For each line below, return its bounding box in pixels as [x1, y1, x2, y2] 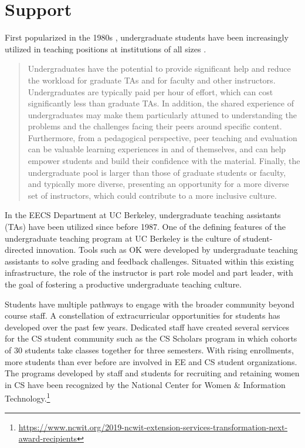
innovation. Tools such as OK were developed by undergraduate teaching [36, 243, 298, 256]
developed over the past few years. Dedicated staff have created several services [5, 320, 289, 333]
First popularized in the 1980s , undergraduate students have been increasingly [5, 31, 289, 44]
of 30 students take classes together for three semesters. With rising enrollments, [5, 343, 294, 356]
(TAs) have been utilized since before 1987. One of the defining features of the [5, 220, 286, 233]
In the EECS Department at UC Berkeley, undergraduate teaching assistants [5, 209, 281, 221]
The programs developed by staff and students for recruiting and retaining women [5, 367, 300, 379]
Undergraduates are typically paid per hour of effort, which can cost [28, 85, 273, 98]
